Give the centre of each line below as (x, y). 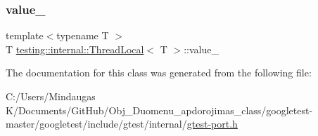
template (25, 35)
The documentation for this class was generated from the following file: (159, 73)
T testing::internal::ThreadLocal (75, 49)
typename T (83, 35)
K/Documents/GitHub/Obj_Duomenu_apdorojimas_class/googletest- (159, 110)
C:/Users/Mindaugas (51, 96)
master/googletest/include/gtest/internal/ (96, 124)
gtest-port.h (212, 124)
